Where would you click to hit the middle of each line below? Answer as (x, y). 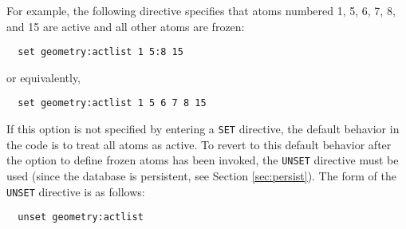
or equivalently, (44, 77)
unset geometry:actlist (81, 217)
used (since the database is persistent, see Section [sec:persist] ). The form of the (201, 176)
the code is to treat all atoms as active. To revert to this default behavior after (199, 144)
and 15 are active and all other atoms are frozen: (126, 26)
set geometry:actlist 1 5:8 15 (101, 52)
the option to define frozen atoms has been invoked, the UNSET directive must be (203, 160)
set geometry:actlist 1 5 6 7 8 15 (112, 103)
